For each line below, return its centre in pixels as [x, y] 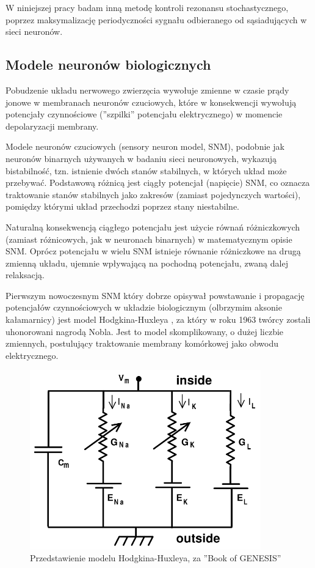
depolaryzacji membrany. [52, 126]
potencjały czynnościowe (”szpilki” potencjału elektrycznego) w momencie [144, 114]
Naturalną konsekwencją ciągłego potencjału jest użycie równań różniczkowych [153, 227]
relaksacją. [25, 275]
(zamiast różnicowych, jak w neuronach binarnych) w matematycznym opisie [149, 239]
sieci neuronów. [34, 31]
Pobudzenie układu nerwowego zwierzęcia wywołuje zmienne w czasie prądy [147, 90]
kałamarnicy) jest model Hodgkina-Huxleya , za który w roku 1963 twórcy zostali [158, 319]
